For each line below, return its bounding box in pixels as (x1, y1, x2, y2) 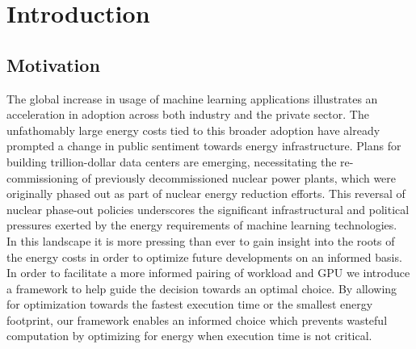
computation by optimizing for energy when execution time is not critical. (6, 327, 372, 344)
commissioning (6, 169, 78, 186)
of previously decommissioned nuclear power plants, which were (82, 169, 397, 186)
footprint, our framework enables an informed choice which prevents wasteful (6, 311, 388, 328)
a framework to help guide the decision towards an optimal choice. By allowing (6, 280, 397, 296)
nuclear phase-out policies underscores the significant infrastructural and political (6, 200, 410, 217)
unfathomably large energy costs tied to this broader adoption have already (6, 121, 380, 138)
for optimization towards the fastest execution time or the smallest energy (6, 296, 373, 313)
